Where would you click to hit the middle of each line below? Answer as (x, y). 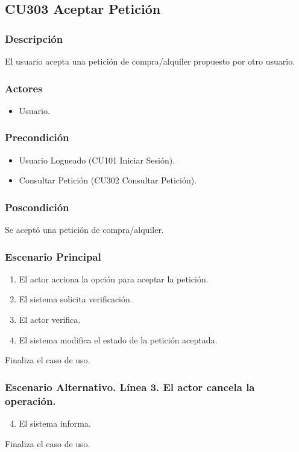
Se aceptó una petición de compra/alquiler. (84, 230)
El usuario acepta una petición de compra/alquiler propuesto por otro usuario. (150, 61)
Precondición (37, 137)
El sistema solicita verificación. (76, 299)
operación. (30, 400)
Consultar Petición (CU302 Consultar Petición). (108, 180)
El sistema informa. (55, 423)
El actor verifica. (50, 320)
